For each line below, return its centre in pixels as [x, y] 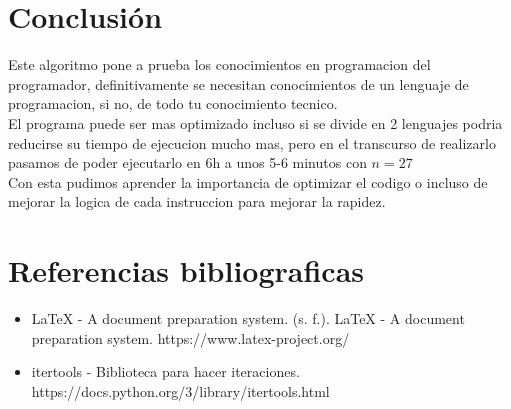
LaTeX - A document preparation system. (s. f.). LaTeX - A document [248, 318]
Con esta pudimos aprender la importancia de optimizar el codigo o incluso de [248, 181]
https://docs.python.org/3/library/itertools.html [180, 390]
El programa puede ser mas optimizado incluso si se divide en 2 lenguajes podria [255, 122]
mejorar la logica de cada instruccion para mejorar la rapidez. [197, 201]
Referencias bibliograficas [186, 270]
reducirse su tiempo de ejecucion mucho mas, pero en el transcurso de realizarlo [252, 142]
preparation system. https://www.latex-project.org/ [190, 337]
